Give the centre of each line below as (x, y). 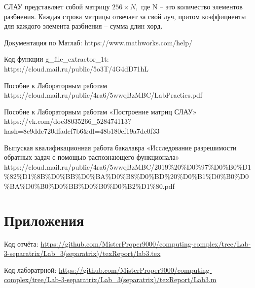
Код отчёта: (21, 243)
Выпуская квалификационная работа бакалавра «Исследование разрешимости (120, 147)
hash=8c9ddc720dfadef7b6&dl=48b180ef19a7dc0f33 (82, 130)
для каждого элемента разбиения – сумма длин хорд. (83, 26)
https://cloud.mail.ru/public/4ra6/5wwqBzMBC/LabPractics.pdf (103, 95)
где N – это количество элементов (192, 6)
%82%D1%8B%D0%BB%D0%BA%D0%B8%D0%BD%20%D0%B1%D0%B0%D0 (127, 176)
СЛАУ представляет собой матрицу (57, 6)
